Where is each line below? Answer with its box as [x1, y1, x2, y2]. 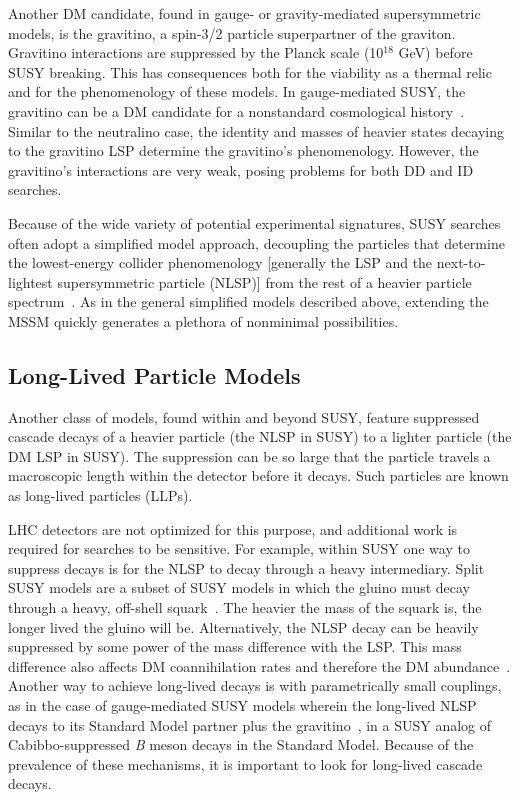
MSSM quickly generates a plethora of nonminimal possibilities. [8, 310, 399, 331]
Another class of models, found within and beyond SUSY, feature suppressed [8, 406, 480, 427]
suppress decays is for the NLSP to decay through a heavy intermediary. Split [8, 557, 485, 578]
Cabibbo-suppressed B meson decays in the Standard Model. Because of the [8, 734, 474, 755]
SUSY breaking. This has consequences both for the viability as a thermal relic [8, 61, 492, 82]
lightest [8, 271, 53, 292]
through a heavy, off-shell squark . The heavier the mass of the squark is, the [8, 597, 482, 618]
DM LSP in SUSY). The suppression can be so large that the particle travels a [8, 445, 491, 466]
